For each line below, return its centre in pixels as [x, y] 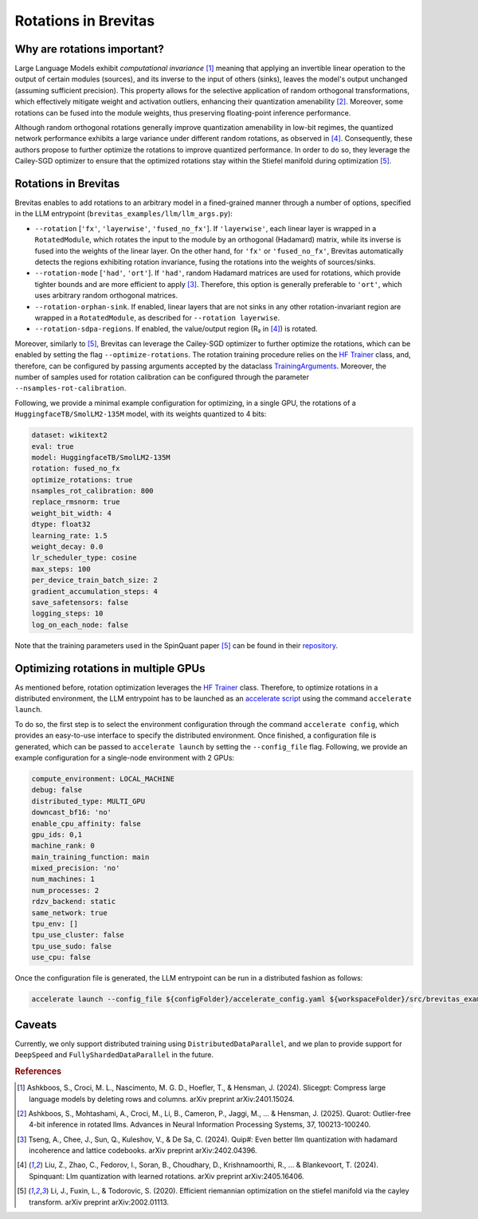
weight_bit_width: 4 [71, 513]
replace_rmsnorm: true [76, 502]
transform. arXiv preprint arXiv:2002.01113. [99, 1202]
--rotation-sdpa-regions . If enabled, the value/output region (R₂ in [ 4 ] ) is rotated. [176, 329]
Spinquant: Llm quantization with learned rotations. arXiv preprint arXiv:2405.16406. [167, 1176]
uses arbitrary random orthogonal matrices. [106, 296]
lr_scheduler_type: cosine [84, 558]
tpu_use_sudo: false [71, 946]
